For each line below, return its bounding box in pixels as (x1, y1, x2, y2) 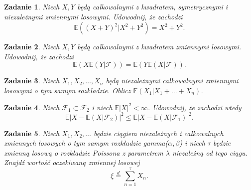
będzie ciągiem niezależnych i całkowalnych (94, 128, 224, 138)
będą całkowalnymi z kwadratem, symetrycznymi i (77, 1, 228, 11)
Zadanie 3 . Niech (4, 75, 60, 86)
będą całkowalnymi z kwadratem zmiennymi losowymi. (77, 41, 242, 52)
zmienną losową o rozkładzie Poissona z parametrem (4, 147, 163, 158)
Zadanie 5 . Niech (4, 128, 60, 138)
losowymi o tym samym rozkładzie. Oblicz (4, 85, 131, 95)
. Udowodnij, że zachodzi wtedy (147, 102, 242, 112)
